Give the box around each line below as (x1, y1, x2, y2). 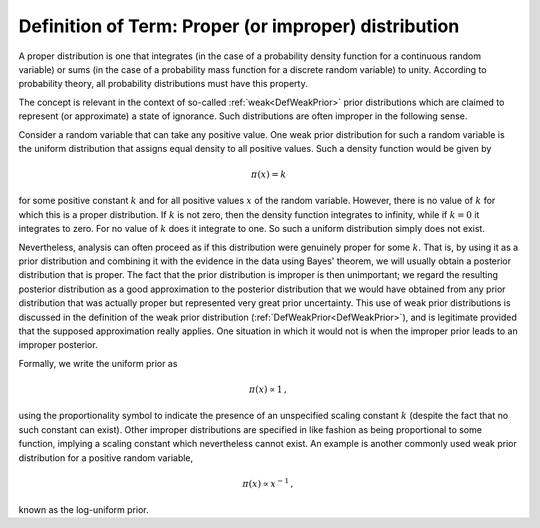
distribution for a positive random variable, (18, 451, 194, 464)
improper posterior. (18, 339, 99, 351)
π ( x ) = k (250, 169, 287, 180)
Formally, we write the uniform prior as (18, 357, 178, 369)
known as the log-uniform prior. (18, 504, 149, 516)
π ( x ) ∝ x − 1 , (242, 476, 294, 489)
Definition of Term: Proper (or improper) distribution (18, 15, 460, 37)
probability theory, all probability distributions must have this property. (18, 78, 309, 90)
